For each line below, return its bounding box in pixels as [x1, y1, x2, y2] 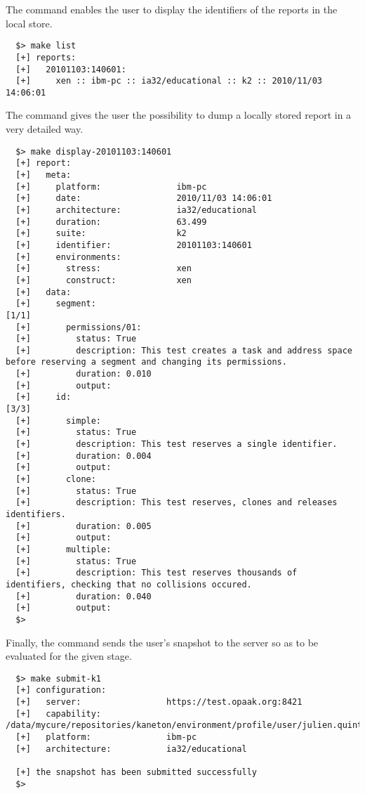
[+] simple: [15, 415, 102, 426]
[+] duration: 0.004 [15, 450, 152, 461]
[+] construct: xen [15, 275, 192, 285]
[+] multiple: [15, 544, 112, 554]
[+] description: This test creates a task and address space [15, 345, 352, 356]
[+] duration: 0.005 [15, 521, 152, 531]
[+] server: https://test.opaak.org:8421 [15, 697, 303, 708]
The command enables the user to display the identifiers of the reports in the [6, 2, 338, 16]
